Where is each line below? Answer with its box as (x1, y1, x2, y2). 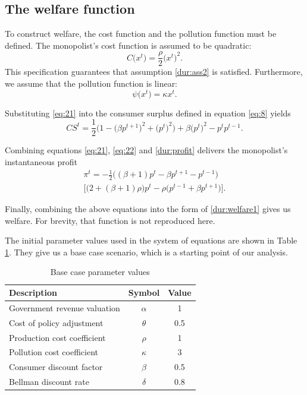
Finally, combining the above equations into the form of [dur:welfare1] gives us (5, 203, 291, 215)
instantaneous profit (5, 155, 77, 168)
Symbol (128, 286, 160, 299)
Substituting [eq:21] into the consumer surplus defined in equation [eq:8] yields (5, 106, 291, 119)
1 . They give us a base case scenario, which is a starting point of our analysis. (5, 245, 288, 258)
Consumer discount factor (9, 361, 103, 373)
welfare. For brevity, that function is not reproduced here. (5, 214, 215, 226)
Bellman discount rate (9, 375, 89, 388)
